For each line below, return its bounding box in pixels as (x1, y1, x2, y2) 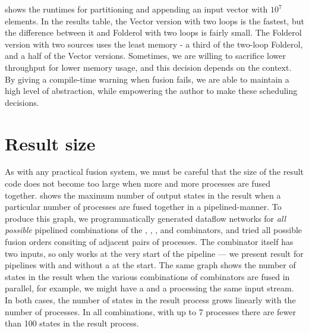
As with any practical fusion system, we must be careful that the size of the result (5, 165, 304, 178)
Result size (5, 131, 96, 155)
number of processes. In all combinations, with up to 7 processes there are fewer (5, 305, 296, 318)
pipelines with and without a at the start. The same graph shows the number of (5, 259, 296, 271)
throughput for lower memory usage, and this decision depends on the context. (5, 61, 292, 73)
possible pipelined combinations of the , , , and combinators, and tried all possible (5, 224, 302, 236)
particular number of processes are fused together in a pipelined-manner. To (5, 200, 282, 213)
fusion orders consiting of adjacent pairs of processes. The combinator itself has (5, 235, 294, 248)
